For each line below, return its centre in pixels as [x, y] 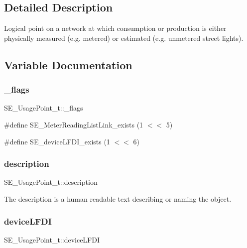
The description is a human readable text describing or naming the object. [118, 198]
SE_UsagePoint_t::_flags [44, 108]
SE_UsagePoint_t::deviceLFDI [52, 239]
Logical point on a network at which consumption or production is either [115, 28]
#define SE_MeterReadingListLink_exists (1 [74, 124]
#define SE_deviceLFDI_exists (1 [57, 141]
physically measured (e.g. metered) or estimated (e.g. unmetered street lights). [124, 38]
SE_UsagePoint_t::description [51, 182]
